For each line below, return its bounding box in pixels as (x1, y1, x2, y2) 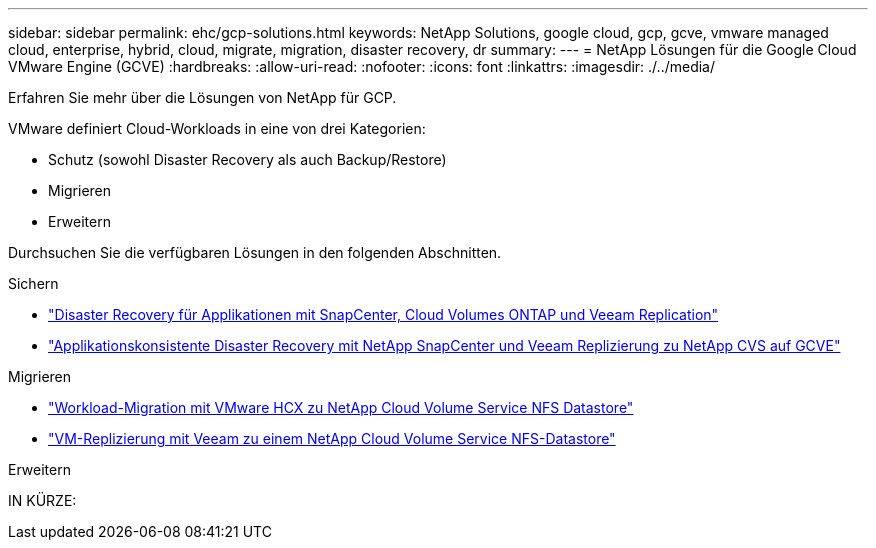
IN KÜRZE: (8, 492, 77, 509)
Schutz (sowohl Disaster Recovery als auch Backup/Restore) (48, 151, 447, 168)
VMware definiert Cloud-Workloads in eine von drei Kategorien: (8, 120, 426, 137)
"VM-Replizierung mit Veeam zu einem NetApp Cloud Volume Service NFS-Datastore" (48, 430, 616, 447)
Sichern (8, 275, 59, 292)
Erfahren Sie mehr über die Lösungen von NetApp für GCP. (8, 89, 397, 106)
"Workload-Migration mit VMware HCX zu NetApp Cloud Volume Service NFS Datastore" (48, 399, 634, 416)
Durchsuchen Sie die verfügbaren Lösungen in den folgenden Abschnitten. (8, 244, 502, 261)
